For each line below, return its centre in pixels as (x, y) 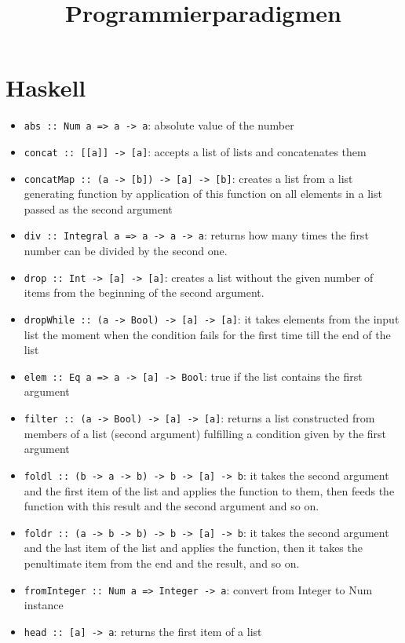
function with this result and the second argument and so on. (171, 506)
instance (44, 605)
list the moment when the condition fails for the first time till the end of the (207, 334)
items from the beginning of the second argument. (144, 292)
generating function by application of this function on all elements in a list (203, 194)
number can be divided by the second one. (126, 251)
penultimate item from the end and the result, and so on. (162, 563)
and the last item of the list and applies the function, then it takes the (193, 548)
